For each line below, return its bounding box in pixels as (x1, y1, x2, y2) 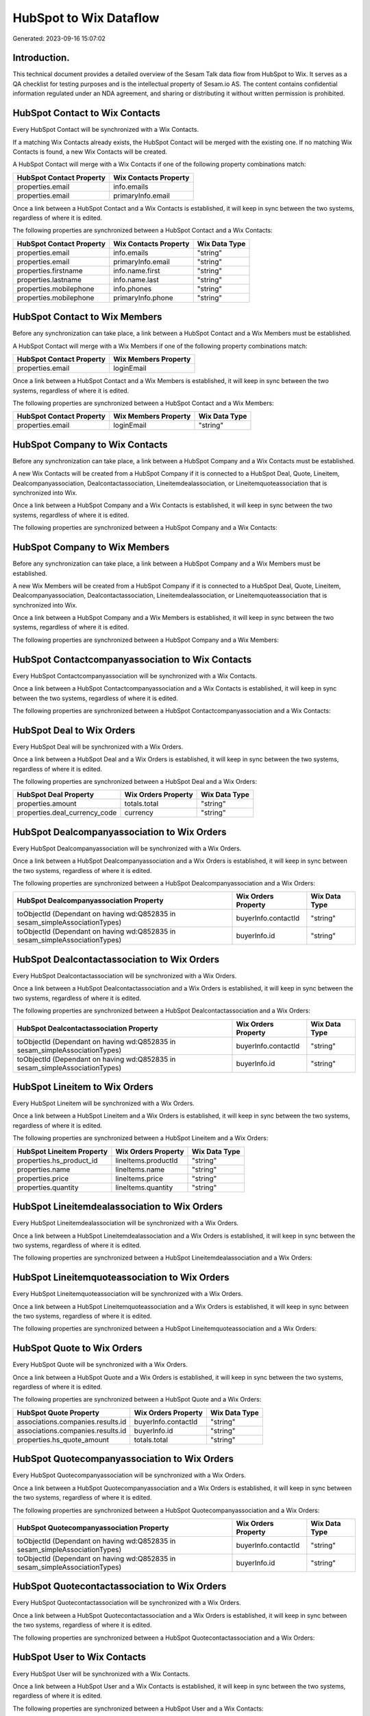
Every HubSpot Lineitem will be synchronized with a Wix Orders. (12, 1099, 195, 1108)
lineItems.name (115, 1164, 164, 1174)
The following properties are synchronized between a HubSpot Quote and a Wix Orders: (12, 1395, 262, 1404)
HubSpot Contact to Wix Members (12, 311, 162, 323)
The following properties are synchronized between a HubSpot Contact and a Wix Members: (12, 399, 274, 407)
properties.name (16, 1164, 71, 1174)
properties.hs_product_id (16, 1155, 98, 1165)
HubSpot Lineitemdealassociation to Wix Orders (12, 1201, 223, 1213)
